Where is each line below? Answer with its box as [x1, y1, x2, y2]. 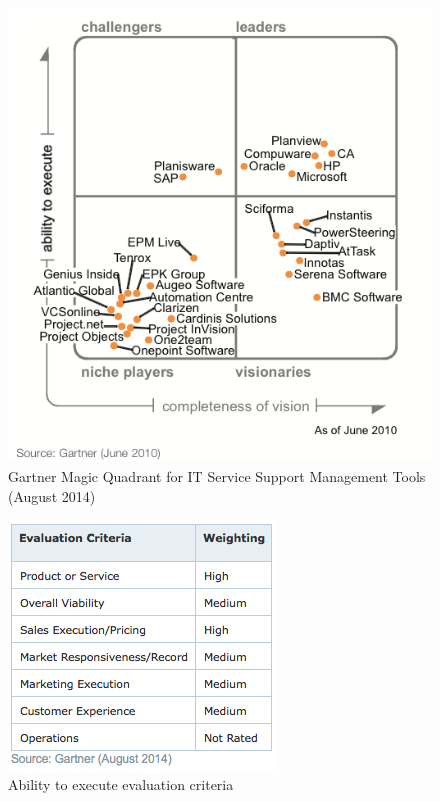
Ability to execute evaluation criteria [8, 773, 234, 794]
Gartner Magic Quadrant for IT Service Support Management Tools [8, 465, 426, 486]
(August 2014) [8, 485, 96, 506]
